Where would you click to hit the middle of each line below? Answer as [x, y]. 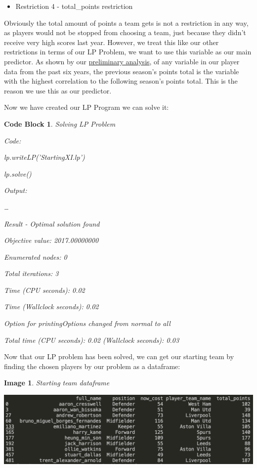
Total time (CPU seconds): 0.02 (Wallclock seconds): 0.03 [92, 340]
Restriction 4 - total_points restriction [74, 6]
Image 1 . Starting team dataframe [57, 383]
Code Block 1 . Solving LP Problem [60, 123]
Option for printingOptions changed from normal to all [87, 323]
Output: [16, 190]
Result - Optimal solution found [52, 223]
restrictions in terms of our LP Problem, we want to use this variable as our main [128, 52]
